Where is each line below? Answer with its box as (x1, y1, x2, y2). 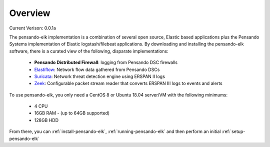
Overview (9, 7, 50, 18)
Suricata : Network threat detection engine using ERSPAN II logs (34, 73, 165, 79)
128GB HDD (34, 117, 59, 123)
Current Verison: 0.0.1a (9, 25, 56, 31)
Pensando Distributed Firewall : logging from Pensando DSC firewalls (34, 59, 177, 65)
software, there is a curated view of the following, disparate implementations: (9, 48, 168, 54)
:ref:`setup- (221, 128, 245, 134)
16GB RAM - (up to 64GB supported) (34, 110, 110, 116)
